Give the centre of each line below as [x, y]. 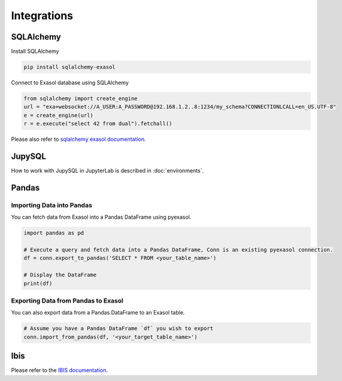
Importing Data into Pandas [52, 205]
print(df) [38, 283]
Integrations [42, 16]
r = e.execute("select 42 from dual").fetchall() [98, 124]
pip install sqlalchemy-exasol [70, 67]
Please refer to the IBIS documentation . [59, 370]
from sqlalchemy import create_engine [81, 99]
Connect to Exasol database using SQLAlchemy [70, 83]
